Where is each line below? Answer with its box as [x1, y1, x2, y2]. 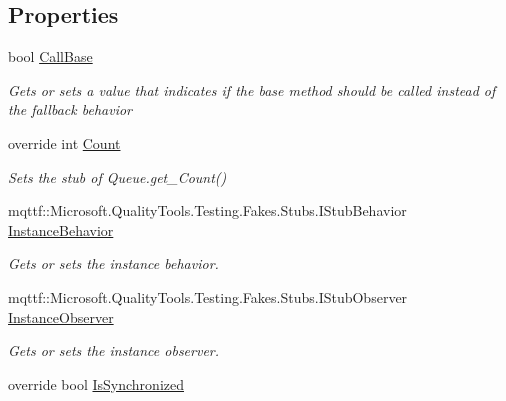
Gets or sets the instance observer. [8, 340, 220, 361]
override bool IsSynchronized [8, 373, 185, 394]
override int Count [8, 132, 121, 153]
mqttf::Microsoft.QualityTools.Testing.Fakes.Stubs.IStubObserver [8, 286, 408, 307]
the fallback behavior [8, 99, 132, 120]
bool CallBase [8, 46, 93, 67]
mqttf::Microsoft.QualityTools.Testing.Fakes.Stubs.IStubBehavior [8, 200, 407, 221]
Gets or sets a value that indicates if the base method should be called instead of [8, 79, 496, 100]
